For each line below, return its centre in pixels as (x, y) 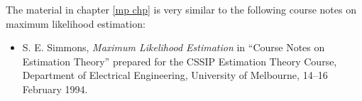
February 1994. (55, 89)
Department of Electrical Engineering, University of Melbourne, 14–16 (175, 75)
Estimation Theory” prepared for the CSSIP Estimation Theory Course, (180, 61)
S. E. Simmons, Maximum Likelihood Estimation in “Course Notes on (174, 47)
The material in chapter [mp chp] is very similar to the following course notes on (181, 9)
